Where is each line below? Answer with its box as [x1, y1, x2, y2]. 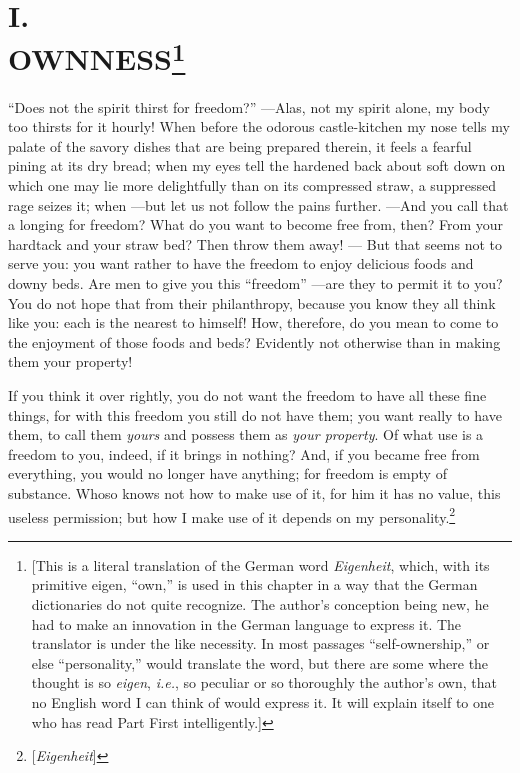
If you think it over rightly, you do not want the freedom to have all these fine [8, 384, 487, 405]
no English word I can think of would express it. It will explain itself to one [31, 691, 495, 712]
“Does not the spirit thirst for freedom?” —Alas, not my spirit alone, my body [8, 96, 490, 117]
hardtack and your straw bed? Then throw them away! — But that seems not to [8, 233, 503, 254]
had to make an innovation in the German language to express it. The [31, 613, 462, 634]
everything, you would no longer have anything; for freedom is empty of [8, 463, 447, 484]
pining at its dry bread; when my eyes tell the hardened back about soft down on [8, 155, 506, 176]
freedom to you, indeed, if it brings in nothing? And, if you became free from [8, 443, 480, 464]
